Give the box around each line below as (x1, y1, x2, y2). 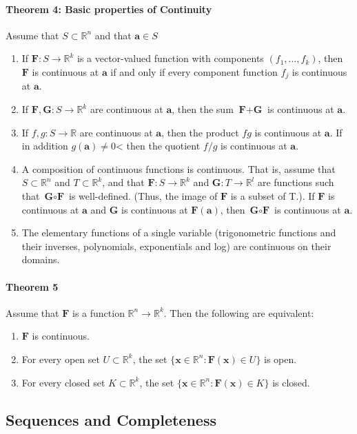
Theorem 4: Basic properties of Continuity (6, 1, 212, 16)
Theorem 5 (6, 279, 59, 293)
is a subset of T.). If (230, 189, 315, 203)
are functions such (257, 175, 334, 189)
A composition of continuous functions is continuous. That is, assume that (21, 161, 336, 176)
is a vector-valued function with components (77, 51, 264, 65)
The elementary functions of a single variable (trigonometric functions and (21, 225, 336, 240)
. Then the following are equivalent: (163, 305, 314, 320)
